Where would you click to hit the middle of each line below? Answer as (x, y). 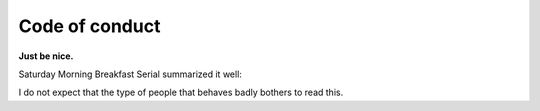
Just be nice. (46, 56)
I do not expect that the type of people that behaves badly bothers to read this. (181, 92)
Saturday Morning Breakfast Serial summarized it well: (130, 74)
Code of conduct (89, 26)
